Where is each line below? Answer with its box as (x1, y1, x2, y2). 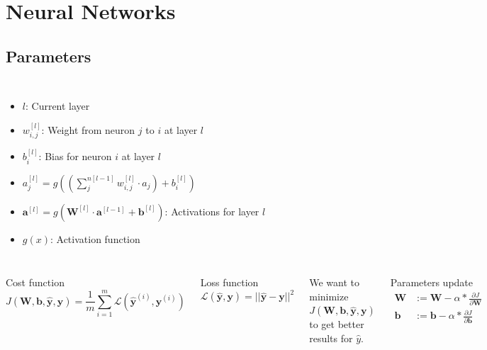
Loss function (200, 275, 259, 290)
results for (309, 331, 353, 346)
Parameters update (390, 275, 474, 290)
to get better (309, 317, 364, 332)
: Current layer (25, 98, 90, 113)
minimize (309, 288, 349, 303)
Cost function (6, 275, 65, 290)
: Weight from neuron (41, 122, 135, 137)
